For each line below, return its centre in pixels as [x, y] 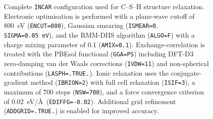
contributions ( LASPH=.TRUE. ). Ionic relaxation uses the [86, 73]
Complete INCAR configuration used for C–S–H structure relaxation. [104, 6]
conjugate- [186, 73]
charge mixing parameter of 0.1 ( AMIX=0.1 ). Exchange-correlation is [105, 44]
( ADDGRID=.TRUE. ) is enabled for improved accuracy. [81, 111]
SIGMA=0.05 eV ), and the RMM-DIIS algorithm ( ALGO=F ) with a [99, 34]
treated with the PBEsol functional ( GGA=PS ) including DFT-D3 [99, 54]
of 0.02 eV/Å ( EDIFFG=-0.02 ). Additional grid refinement [90, 101]
